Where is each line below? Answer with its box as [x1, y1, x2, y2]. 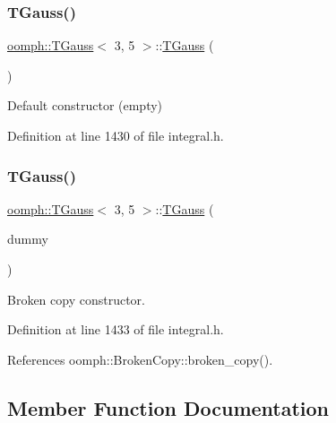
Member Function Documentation [7, 393, 330, 421]
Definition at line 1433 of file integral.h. [7, 320, 224, 339]
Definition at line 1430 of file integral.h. [7, 126, 224, 144]
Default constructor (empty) [7, 96, 163, 115]
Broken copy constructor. [7, 289, 145, 308]
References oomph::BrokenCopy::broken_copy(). [7, 350, 273, 368]
